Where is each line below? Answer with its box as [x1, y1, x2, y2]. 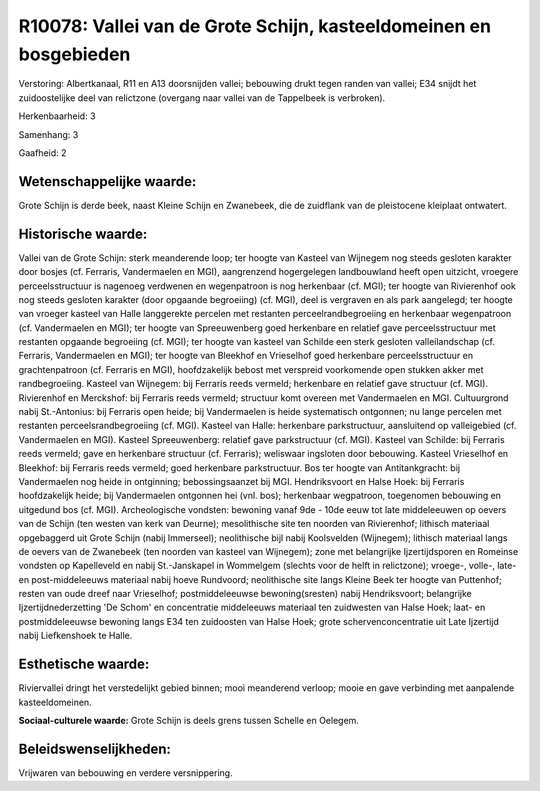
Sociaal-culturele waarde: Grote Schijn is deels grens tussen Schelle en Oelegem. [18, 714, 360, 726]
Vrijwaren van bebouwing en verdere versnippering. [18, 766, 234, 779]
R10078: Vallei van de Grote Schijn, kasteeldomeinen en [18, 15, 492, 37]
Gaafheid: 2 [18, 146, 67, 159]
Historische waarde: [18, 225, 148, 242]
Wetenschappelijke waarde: [18, 173, 197, 190]
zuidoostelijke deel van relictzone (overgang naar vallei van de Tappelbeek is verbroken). [18, 91, 386, 104]
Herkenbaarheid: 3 [18, 110, 96, 122]
